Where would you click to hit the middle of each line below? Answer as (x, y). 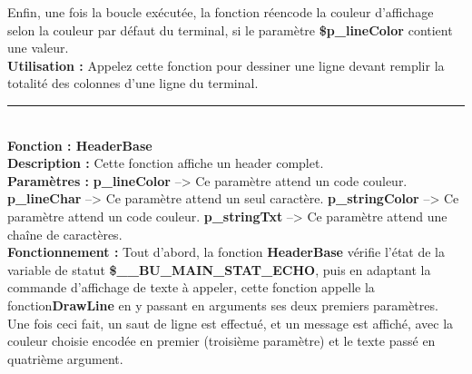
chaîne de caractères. (65, 234)
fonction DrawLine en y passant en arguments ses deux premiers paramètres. (223, 305)
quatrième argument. (65, 358)
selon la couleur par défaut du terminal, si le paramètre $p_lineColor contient (230, 30)
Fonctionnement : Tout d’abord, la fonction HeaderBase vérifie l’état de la (226, 252)
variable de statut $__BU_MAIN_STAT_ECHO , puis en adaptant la (219, 269)
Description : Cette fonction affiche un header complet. (166, 163)
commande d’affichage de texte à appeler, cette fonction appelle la (191, 287)
